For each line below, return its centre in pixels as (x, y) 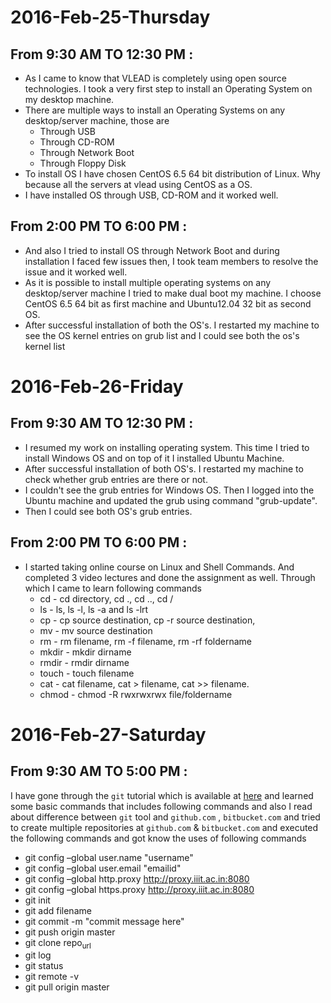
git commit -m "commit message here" (104, 921)
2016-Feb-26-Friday (97, 387)
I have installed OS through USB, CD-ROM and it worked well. (151, 195)
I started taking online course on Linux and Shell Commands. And (159, 567)
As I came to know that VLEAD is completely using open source (155, 78)
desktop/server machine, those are (97, 120)
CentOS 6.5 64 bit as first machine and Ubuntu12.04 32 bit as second (168, 303)
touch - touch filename (87, 673)
